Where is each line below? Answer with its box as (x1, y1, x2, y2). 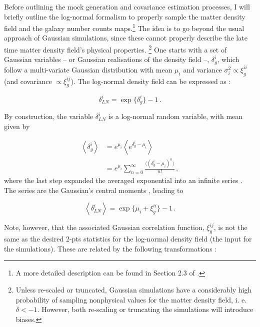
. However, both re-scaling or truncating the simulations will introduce (37, 304, 253, 314)
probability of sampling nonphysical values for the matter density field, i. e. (15, 294, 247, 304)
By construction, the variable (4, 111, 93, 121)
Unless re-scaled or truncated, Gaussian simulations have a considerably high (15, 284, 252, 294)
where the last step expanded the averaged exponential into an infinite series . (4, 175, 243, 185)
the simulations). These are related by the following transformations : (4, 243, 217, 253)
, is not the (213, 222, 247, 232)
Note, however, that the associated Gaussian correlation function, (4, 222, 204, 232)
